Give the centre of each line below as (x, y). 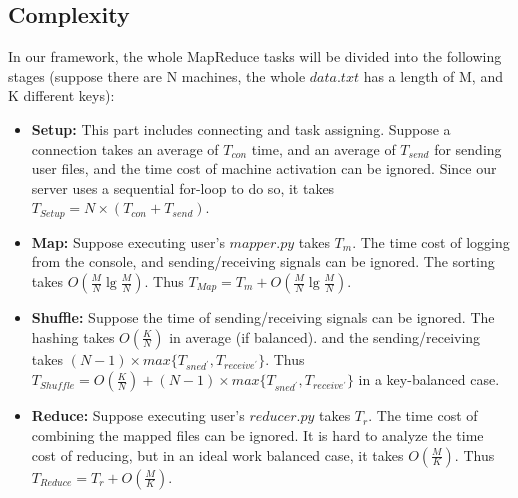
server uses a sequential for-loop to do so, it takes (183, 187)
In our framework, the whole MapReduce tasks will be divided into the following (255, 56)
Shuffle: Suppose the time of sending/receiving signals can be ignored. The (263, 317)
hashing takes (73, 336)
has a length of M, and (433, 75)
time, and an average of (323, 148)
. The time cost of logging (431, 241)
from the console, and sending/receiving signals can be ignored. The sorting (263, 261)
